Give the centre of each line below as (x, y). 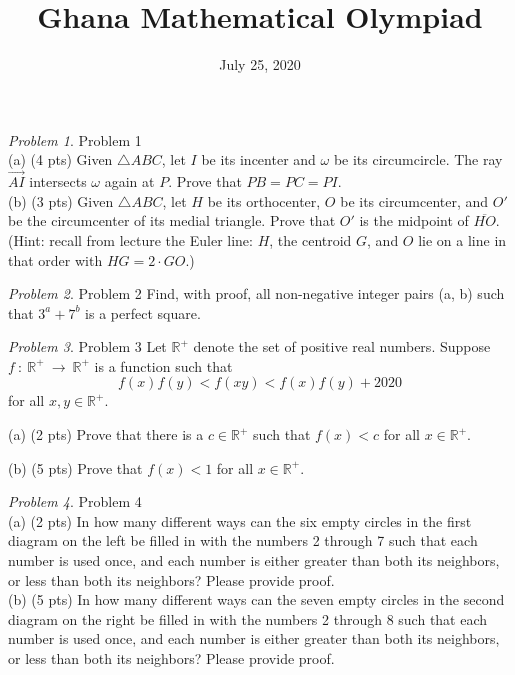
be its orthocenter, (264, 200)
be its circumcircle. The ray (418, 159)
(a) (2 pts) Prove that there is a (106, 434)
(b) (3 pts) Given (61, 200)
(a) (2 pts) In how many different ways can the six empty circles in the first (240, 520)
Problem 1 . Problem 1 (75, 139)
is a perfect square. (143, 312)
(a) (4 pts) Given (60, 159)
